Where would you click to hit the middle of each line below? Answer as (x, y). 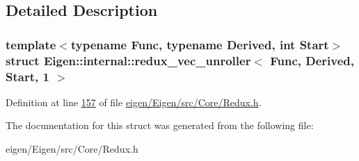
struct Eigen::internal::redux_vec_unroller (128, 60)
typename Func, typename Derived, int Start (200, 44)
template (31, 44)
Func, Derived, (312, 60)
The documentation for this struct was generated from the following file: (160, 125)
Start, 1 (27, 76)
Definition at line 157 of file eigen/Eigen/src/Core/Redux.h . (134, 102)
